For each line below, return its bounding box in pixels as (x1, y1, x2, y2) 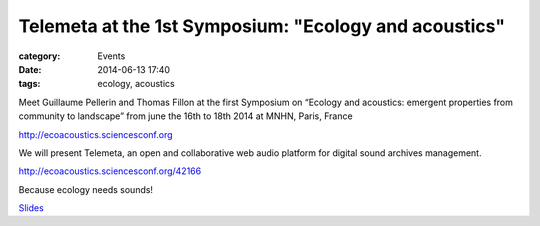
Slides (18, 202, 44, 214)
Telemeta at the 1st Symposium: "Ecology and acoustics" (18, 15, 505, 37)
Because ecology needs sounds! (18, 183, 154, 195)
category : (18, 50, 61, 62)
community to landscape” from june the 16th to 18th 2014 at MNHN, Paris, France (18, 110, 354, 122)
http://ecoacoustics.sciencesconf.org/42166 (18, 165, 202, 177)
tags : (18, 78, 41, 90)
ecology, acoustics (97, 78, 175, 90)
